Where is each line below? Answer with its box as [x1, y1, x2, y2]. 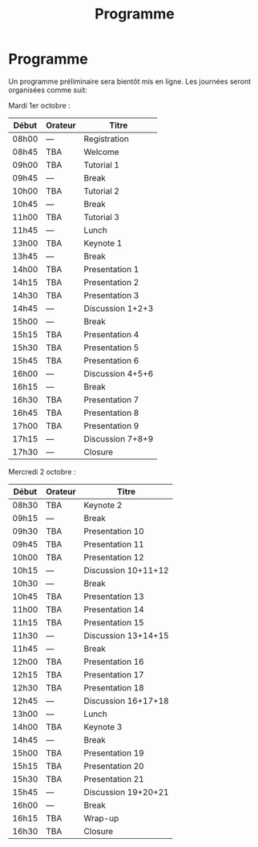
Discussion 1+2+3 [83, 303, 154, 314]
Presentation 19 [83, 747, 144, 759]
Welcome [83, 146, 119, 157]
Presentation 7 [83, 394, 139, 405]
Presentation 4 [83, 328, 139, 340]
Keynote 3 [83, 721, 123, 732]
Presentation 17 [83, 669, 144, 680]
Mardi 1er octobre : [8, 100, 71, 110]
